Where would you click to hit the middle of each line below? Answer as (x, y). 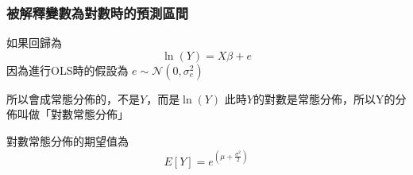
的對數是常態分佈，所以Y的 (324, 98)
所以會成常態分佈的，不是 (73, 98)
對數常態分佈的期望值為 (68, 141)
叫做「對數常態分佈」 (73, 114)
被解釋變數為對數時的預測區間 (98, 12)
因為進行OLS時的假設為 (68, 70)
